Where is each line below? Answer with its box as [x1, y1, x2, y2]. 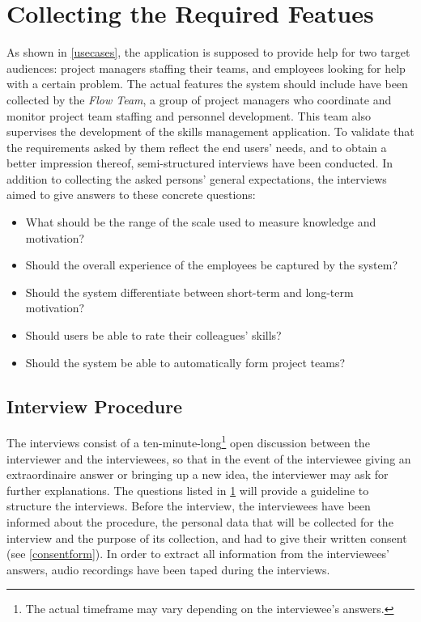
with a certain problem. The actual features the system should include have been [6, 75, 408, 92]
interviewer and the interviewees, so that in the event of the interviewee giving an [6, 450, 411, 467]
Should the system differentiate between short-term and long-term [25, 283, 354, 300]
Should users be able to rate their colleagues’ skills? [25, 327, 282, 344]
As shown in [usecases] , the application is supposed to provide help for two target [6, 44, 410, 61]
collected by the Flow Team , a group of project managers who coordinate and [6, 91, 392, 108]
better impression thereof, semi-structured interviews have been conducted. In [6, 154, 393, 171]
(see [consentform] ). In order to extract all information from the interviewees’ [6, 545, 390, 562]
